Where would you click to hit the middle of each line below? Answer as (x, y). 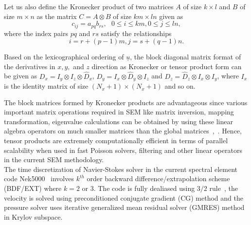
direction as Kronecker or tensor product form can (167, 66)
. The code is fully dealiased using (144, 188)
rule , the (224, 188)
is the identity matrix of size (46, 86)
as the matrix (57, 16)
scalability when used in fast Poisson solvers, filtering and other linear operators (123, 150)
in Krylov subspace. (33, 216)
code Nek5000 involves (39, 178)
